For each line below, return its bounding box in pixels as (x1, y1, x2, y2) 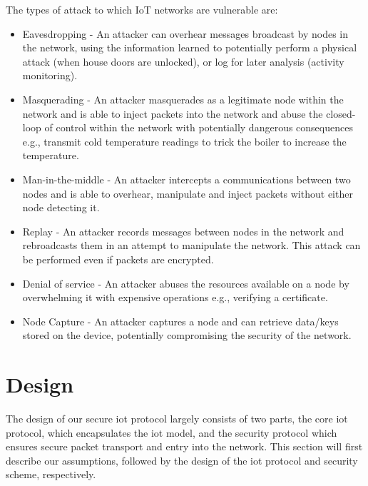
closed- (326, 106, 356, 121)
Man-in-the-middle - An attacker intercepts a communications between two (22, 171, 351, 186)
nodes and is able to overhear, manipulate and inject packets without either (22, 186, 353, 201)
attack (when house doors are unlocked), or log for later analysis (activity (22, 54, 344, 69)
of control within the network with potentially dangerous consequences (44, 120, 353, 135)
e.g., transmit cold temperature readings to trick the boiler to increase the (22, 133, 347, 148)
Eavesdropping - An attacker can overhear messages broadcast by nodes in (22, 26, 348, 41)
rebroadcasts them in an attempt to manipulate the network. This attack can (22, 238, 361, 253)
